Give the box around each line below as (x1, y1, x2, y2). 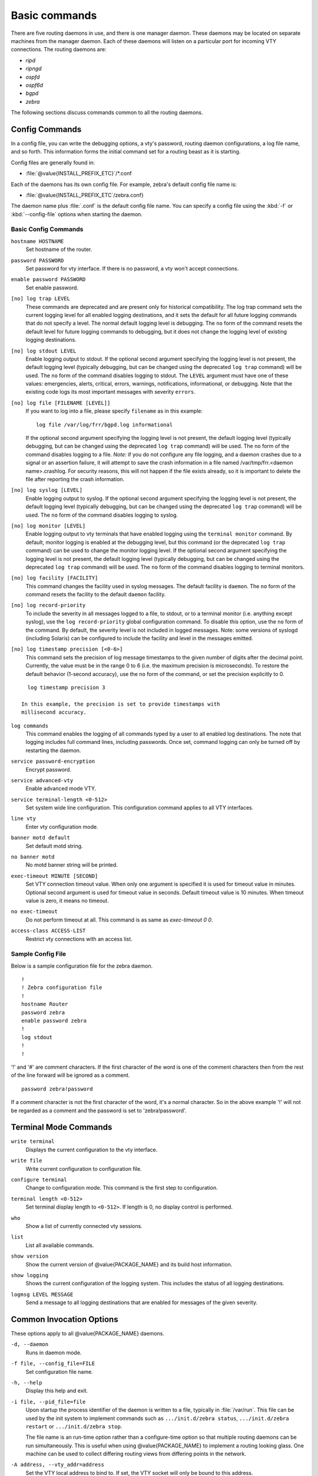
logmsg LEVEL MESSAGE (11, 1291, 74, 1298)
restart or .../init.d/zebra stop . (25, 1423, 122, 1430)
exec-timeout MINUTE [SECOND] (11, 873, 98, 879)
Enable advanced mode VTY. (25, 785, 97, 792)
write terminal (11, 1138, 55, 1145)
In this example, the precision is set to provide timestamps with (21, 700, 220, 707)
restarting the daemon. (25, 747, 81, 754)
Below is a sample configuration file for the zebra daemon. (11, 962, 153, 969)
